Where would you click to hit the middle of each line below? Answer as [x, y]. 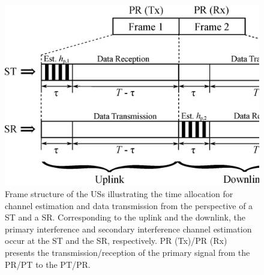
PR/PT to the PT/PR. [48, 264]
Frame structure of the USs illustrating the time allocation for [119, 194]
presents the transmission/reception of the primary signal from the [127, 252]
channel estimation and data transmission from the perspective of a [129, 205]
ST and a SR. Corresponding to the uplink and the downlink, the [125, 217]
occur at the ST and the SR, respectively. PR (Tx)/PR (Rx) [116, 241]
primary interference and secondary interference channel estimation [128, 229]
